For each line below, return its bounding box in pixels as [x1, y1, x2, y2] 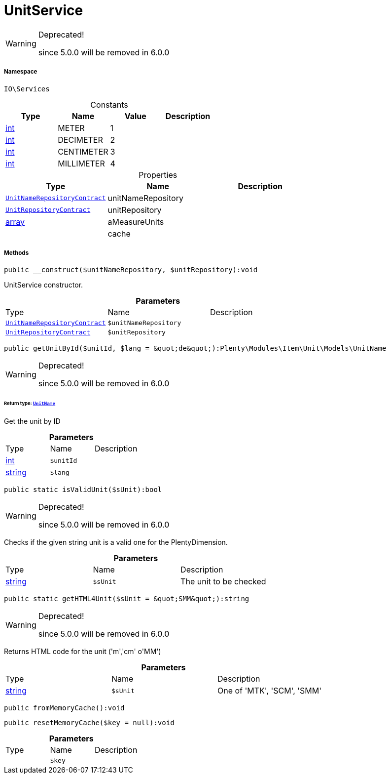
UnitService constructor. [4, 281, 83, 289]
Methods [4, 249, 29, 256]
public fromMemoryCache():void [4, 704, 125, 712]
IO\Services [4, 84, 50, 93]
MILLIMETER [58, 158, 105, 168]
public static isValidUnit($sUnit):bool [4, 486, 162, 493]
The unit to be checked [180, 576, 266, 586]
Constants [90, 99, 128, 110]
